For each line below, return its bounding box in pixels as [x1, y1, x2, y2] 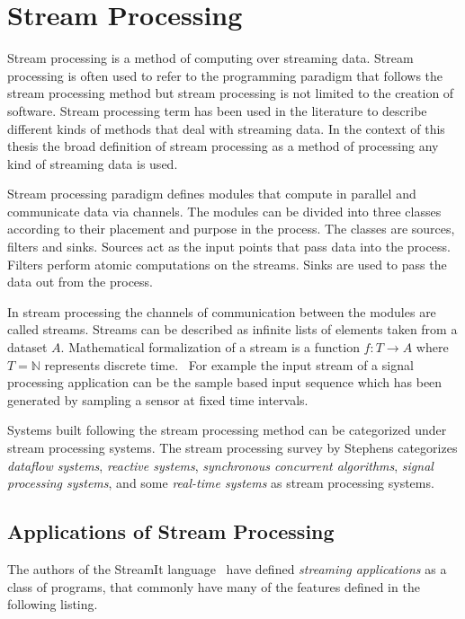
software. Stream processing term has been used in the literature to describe [7, 101, 427, 119]
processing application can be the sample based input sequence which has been [7, 373, 443, 392]
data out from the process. [7, 272, 154, 291]
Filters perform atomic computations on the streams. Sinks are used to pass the [7, 254, 447, 273]
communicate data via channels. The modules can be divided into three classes [7, 201, 442, 220]
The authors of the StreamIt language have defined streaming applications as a [7, 559, 447, 578]
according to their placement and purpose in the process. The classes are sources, [7, 219, 455, 238]
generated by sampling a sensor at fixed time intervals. [7, 390, 309, 409]
